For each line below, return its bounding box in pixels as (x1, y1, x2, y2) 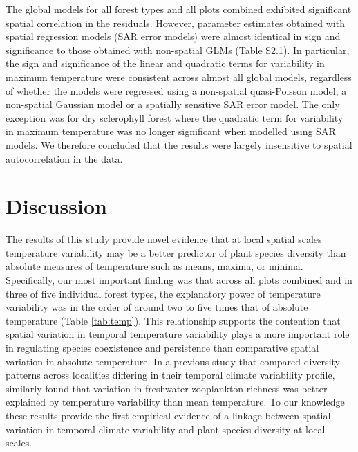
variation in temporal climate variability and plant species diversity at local (6, 422, 326, 436)
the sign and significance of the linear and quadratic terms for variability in (6, 56, 325, 71)
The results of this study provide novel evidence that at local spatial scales (6, 232, 322, 246)
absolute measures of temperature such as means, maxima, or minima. (6, 259, 303, 273)
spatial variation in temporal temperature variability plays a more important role (6, 327, 350, 341)
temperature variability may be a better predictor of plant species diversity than (6, 245, 346, 260)
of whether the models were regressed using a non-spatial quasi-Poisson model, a (6, 83, 347, 98)
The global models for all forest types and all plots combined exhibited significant (6, 2, 352, 16)
